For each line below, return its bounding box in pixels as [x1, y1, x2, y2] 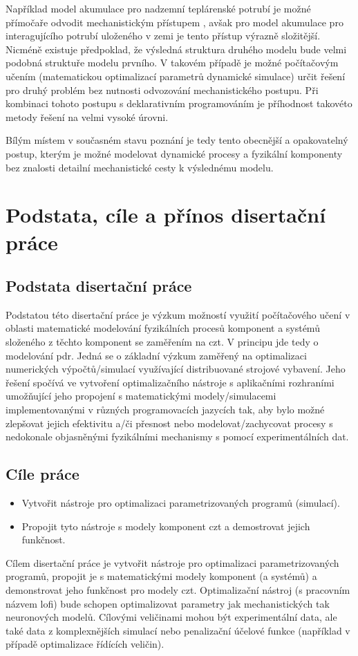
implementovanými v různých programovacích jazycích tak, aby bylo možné [6, 402, 325, 417]
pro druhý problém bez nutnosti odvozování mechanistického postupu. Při [6, 82, 319, 97]
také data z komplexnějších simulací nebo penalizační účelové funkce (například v [6, 623, 350, 637]
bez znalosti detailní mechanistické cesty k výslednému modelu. [6, 160, 274, 174]
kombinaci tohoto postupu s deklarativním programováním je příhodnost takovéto [6, 96, 352, 111]
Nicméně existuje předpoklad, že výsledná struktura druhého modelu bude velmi [6, 41, 347, 56]
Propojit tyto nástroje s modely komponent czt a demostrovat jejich [21, 518, 310, 533]
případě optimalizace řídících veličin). [6, 637, 164, 651]
